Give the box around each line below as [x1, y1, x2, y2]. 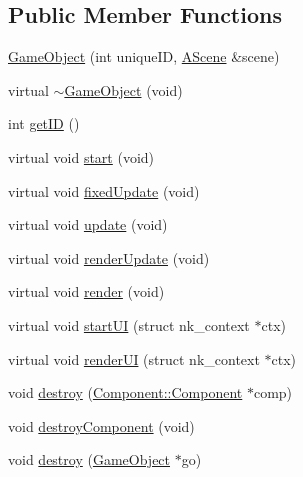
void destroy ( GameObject [8, 449, 171, 470]
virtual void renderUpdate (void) [8, 247, 210, 268]
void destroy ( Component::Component [8, 382, 243, 403]
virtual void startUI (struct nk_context [8, 314, 250, 335]
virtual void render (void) [8, 281, 165, 302]
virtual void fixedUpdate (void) [8, 180, 200, 201]
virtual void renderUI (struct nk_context [8, 348, 260, 369]
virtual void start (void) [8, 146, 155, 167]
